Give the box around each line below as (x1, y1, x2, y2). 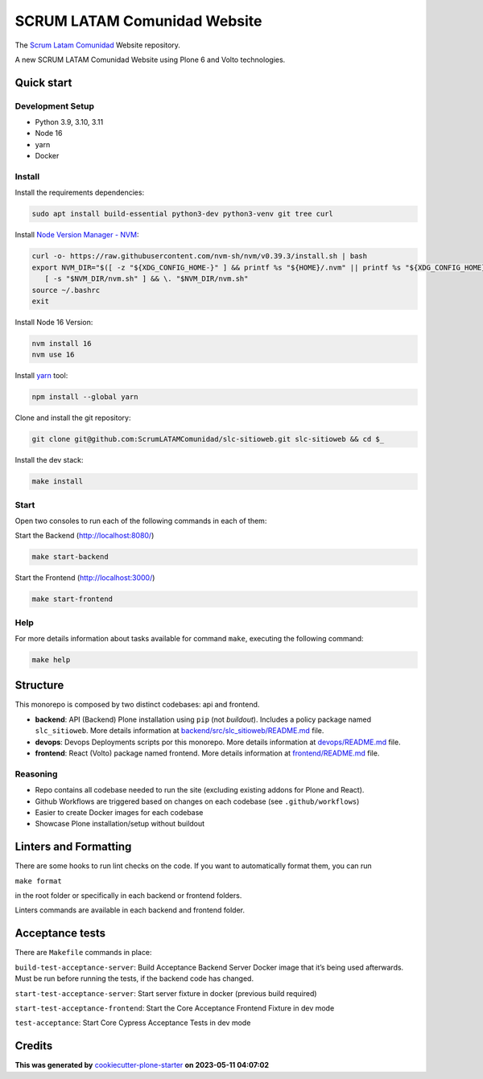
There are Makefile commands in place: (14, 948, 152, 958)
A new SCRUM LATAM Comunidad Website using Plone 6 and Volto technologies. (14, 55, 286, 64)
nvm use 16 (31, 350, 75, 360)
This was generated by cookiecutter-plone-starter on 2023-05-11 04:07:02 (14, 1060, 270, 1070)
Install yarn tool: (14, 371, 68, 381)
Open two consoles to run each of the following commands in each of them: (14, 516, 267, 525)
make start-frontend (31, 595, 113, 603)
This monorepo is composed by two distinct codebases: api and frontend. (14, 700, 260, 710)
